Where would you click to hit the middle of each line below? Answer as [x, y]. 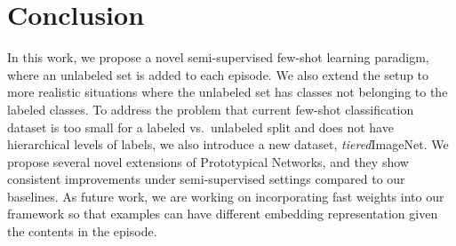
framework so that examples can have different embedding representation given [223, 214]
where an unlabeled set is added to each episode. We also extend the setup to [218, 74]
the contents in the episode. [82, 231]
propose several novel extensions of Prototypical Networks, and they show [208, 161]
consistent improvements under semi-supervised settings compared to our [206, 179]
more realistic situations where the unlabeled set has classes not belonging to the [228, 92]
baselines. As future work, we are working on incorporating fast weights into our [226, 196]
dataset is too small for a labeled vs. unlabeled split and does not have [200, 127]
